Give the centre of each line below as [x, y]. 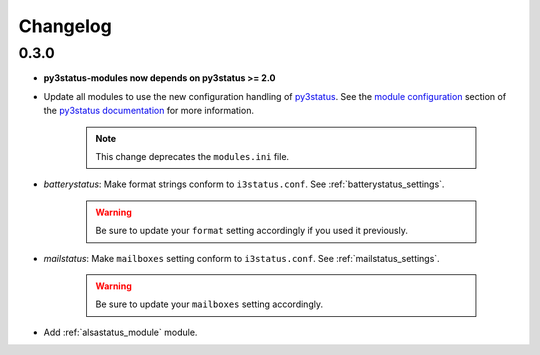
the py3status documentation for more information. [149, 111]
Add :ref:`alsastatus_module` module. [120, 332]
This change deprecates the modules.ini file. [192, 156]
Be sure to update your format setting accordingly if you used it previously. [252, 231]
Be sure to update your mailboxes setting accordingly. [209, 304]
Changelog [65, 26]
